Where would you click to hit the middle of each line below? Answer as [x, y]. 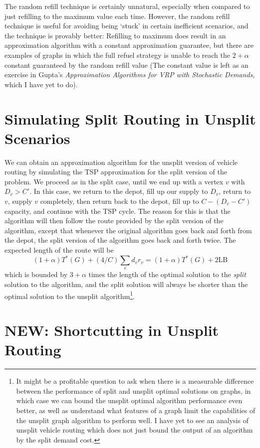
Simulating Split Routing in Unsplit [130, 118]
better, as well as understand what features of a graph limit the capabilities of [136, 410]
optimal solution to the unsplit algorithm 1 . [70, 295]
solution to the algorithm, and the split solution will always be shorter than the [126, 284]
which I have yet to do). [41, 84]
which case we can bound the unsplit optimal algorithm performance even [129, 400]
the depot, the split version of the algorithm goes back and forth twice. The [120, 240]
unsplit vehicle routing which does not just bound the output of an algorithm [134, 430]
